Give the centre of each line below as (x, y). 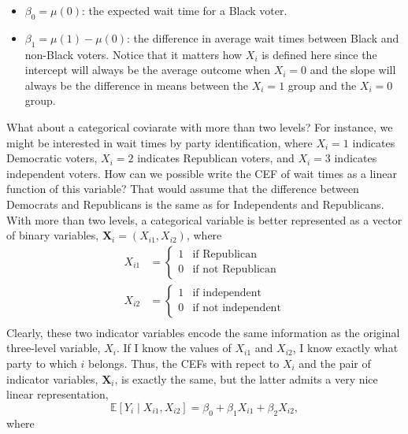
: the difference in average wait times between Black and (263, 37)
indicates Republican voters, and (216, 158)
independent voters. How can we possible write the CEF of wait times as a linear (202, 173)
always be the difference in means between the (137, 85)
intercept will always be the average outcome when (148, 70)
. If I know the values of (174, 348)
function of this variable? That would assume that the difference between (183, 189)
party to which (42, 363)
